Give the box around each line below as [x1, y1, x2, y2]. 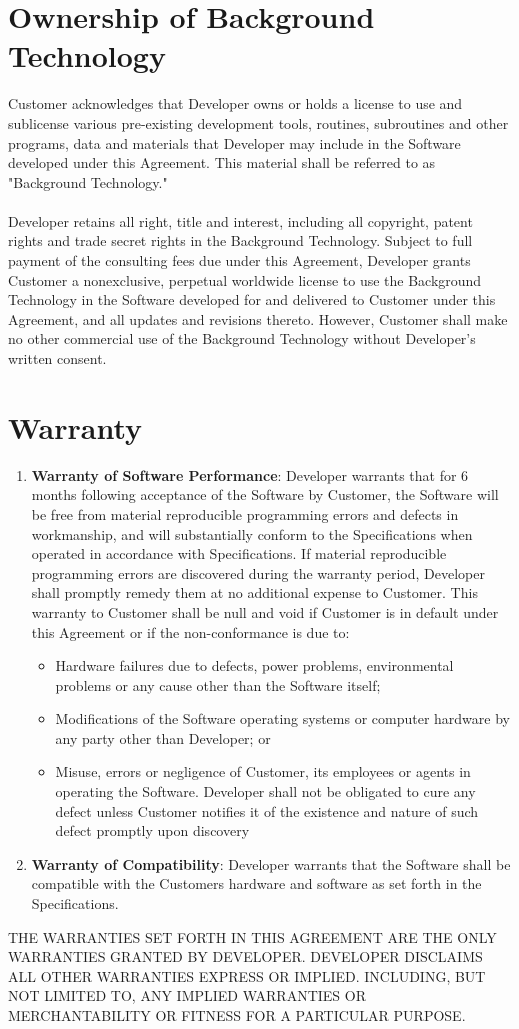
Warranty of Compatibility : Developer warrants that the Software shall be [31, 853, 511, 874]
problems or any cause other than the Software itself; [55, 674, 381, 695]
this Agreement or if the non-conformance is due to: [31, 621, 350, 642]
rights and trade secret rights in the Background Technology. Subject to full [8, 230, 473, 251]
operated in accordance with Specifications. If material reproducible [31, 543, 447, 564]
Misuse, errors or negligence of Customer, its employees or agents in [55, 761, 471, 782]
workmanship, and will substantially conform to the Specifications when [31, 523, 473, 544]
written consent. [8, 348, 107, 369]
